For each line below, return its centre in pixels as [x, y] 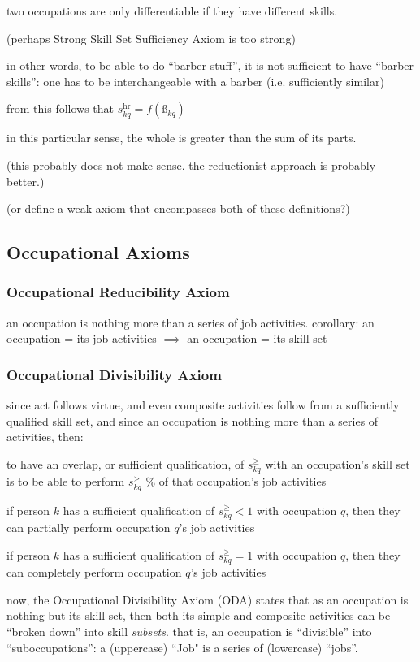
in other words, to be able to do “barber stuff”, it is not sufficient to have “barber [210, 65]
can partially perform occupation [89, 528]
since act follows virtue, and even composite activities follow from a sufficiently [203, 405]
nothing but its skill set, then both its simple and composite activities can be [199, 615]
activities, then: [45, 437]
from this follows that [61, 108]
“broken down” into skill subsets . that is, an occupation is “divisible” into [189, 631]
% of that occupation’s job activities [236, 481]
